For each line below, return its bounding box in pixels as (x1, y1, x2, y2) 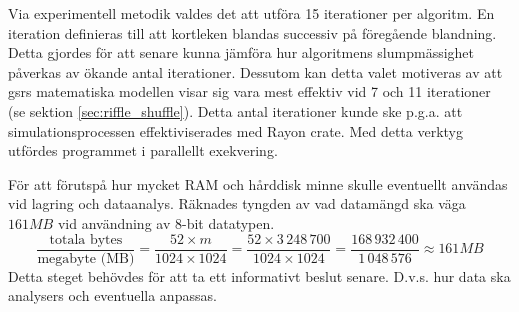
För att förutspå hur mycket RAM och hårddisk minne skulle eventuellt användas (8, 173, 508, 194)
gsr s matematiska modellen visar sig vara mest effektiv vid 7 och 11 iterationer (8, 81, 491, 102)
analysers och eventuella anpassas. (8, 285, 217, 306)
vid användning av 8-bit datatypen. (57, 212, 275, 233)
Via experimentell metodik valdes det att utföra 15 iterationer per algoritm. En (8, 3, 495, 23)
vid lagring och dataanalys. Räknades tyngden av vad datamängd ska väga (8, 193, 466, 214)
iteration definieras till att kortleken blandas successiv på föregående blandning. (8, 22, 497, 43)
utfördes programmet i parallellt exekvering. (8, 140, 278, 161)
